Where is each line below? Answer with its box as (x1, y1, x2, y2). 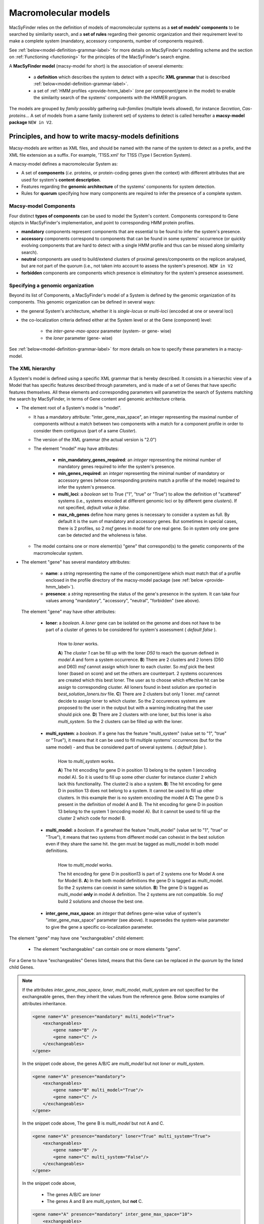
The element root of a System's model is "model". (21, 405, 122, 411)
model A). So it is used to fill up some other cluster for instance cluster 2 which (58, 774, 217, 780)
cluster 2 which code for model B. (58, 815, 127, 821)
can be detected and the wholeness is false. (58, 532, 147, 538)
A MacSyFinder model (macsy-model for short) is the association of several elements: (9, 63, 184, 69)
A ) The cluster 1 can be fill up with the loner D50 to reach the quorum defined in (58, 650, 219, 656)
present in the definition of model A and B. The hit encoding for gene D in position (58, 801, 223, 807)
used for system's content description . (21, 177, 101, 183)
